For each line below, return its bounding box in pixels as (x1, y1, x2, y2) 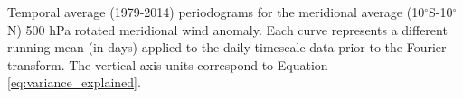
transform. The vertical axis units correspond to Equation (7, 55, 328, 74)
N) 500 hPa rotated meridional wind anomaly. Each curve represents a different (7, 20, 448, 39)
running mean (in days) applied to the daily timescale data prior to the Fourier (7, 38, 447, 57)
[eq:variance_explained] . (7, 73, 141, 92)
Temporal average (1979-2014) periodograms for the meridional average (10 (7, 3, 425, 21)
